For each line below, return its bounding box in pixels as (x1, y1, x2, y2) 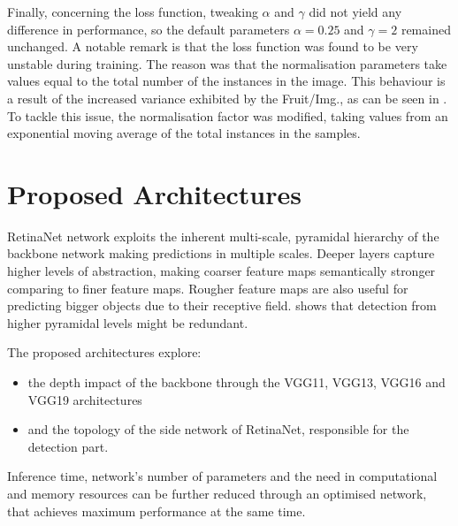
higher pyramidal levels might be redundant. (7, 313, 248, 332)
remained (401, 19, 451, 38)
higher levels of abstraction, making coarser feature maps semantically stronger (7, 262, 436, 280)
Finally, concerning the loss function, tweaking (7, 3, 258, 20)
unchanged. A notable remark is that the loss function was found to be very (7, 37, 418, 56)
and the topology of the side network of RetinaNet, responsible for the (27, 420, 409, 438)
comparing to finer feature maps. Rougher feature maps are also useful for (7, 278, 408, 297)
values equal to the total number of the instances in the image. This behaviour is (7, 72, 446, 90)
